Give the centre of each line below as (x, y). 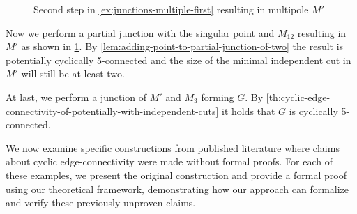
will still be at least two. (73, 74)
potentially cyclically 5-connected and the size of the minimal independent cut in (178, 60)
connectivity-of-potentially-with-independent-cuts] (112, 110)
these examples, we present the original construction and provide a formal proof (176, 175)
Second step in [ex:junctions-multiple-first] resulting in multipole (171, 9)
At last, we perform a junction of (76, 97)
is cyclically (313, 110)
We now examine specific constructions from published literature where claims (173, 147)
